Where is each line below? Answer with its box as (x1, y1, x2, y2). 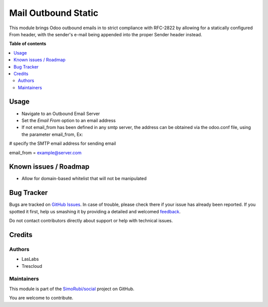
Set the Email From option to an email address (21, 117, 116, 123)
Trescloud (21, 263, 42, 269)
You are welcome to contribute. (9, 295, 73, 301)
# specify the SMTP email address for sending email (9, 140, 116, 146)
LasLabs (21, 256, 39, 262)
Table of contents (9, 41, 47, 47)
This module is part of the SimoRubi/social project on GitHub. (9, 286, 134, 292)
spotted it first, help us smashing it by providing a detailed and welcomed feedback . (9, 208, 181, 214)
